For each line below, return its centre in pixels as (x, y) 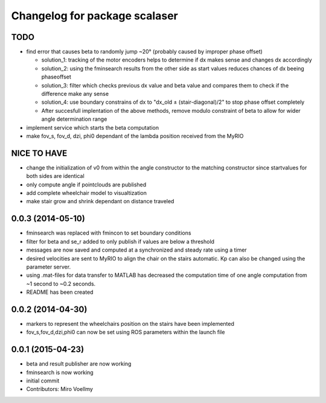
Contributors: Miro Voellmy (60, 389)
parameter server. (49, 267)
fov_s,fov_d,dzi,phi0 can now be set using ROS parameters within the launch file (126, 332)
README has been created (60, 292)
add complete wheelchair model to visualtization (87, 193)
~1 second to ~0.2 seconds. (61, 284)
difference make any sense (75, 94)
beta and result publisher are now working (79, 364)
